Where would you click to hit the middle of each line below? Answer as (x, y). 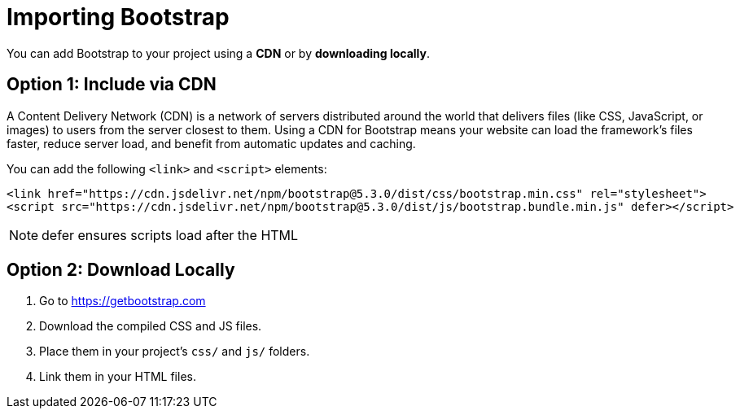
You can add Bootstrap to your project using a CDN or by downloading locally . (219, 53)
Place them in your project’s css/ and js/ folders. (175, 352)
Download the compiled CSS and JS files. (151, 326)
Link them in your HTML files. (118, 377)
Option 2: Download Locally (121, 270)
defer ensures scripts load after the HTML (170, 235)
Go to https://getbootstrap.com (123, 301)
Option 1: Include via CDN (112, 85)
